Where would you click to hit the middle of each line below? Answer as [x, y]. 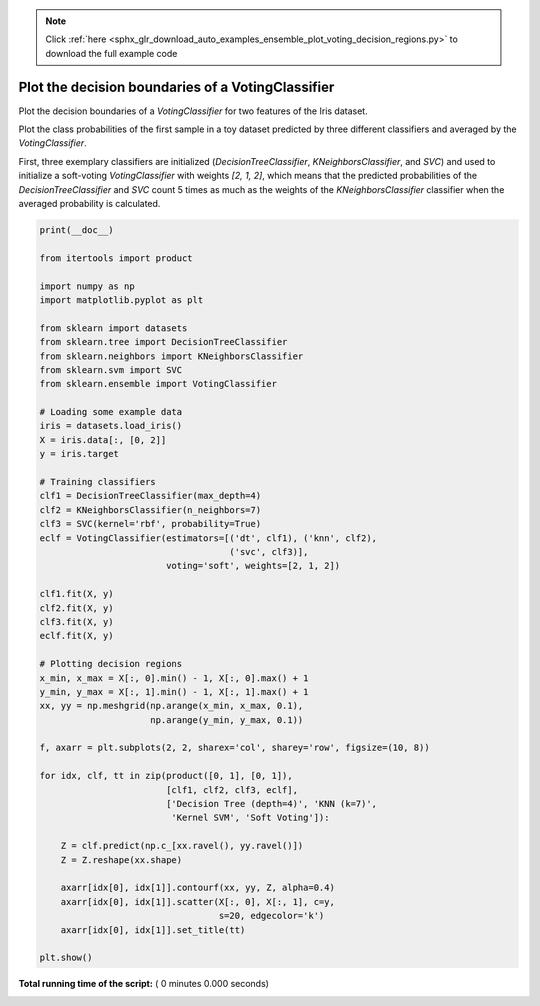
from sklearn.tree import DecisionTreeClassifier [163, 342]
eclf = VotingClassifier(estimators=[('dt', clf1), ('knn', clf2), [208, 538]
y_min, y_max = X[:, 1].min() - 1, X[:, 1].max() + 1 [174, 691]
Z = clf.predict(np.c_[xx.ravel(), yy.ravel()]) [182, 846]
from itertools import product [116, 258]
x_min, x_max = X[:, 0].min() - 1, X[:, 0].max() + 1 [174, 678]
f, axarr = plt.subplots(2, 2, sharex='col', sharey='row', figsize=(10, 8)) [234, 748]
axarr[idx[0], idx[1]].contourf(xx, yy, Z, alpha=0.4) [197, 888]
